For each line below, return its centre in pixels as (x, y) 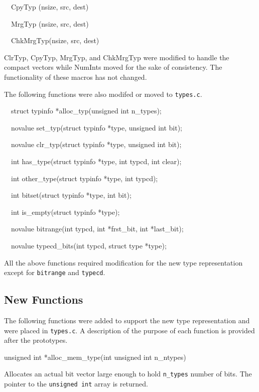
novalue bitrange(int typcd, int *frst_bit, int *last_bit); (97, 229)
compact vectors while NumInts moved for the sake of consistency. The (113, 67)
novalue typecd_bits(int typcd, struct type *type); (89, 245)
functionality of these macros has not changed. (76, 77)
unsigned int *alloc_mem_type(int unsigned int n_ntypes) (95, 357)
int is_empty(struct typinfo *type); (65, 212)
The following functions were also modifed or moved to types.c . (103, 94)
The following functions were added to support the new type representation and (127, 320)
